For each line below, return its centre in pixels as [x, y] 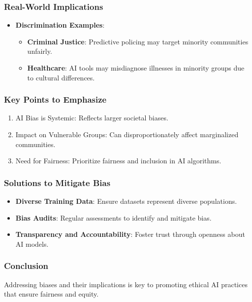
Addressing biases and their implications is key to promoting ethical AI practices [126, 284]
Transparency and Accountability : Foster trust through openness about [130, 234]
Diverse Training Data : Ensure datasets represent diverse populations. [126, 201]
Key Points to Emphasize [55, 99]
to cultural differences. [61, 77]
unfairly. [40, 51]
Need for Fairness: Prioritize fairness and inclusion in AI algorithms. [118, 161]
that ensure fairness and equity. [51, 294]
